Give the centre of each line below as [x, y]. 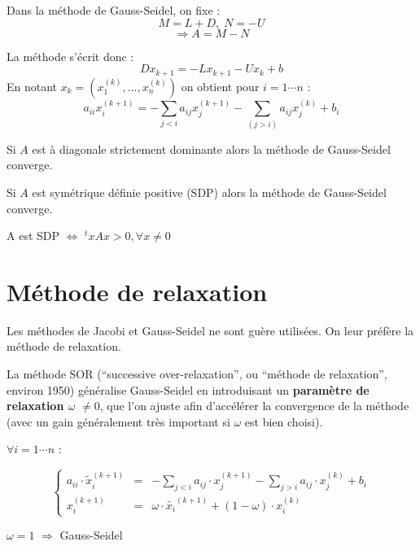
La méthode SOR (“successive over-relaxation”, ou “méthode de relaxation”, [197, 374]
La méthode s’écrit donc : [70, 56]
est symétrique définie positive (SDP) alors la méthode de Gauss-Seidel [209, 192]
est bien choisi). [284, 421]
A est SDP [33, 236]
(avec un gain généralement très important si [118, 421]
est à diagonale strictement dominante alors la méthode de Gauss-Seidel [211, 149]
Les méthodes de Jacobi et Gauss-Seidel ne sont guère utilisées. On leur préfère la [210, 330]
